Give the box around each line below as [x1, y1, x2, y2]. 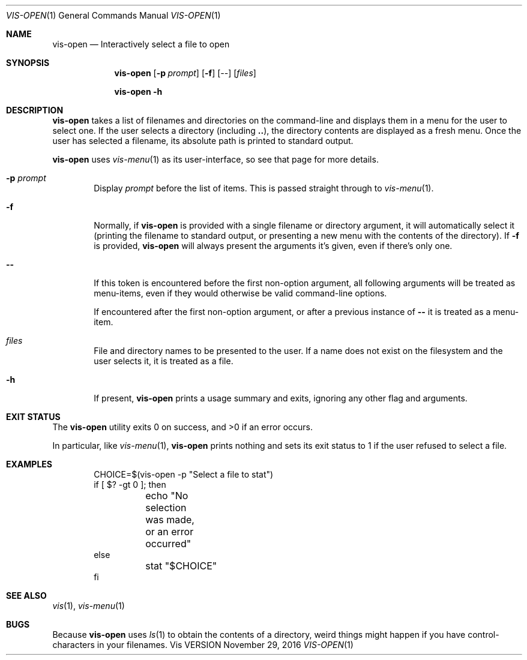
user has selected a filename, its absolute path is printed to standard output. [52, 136, 354, 146]
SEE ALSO [6, 590, 47, 601]
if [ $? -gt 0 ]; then [94, 479, 166, 490]
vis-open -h [114, 86, 163, 97]
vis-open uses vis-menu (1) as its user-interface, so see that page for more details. [52, 154, 379, 164]
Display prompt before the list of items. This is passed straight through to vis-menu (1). [94, 183, 434, 193]
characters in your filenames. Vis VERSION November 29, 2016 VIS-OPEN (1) [52, 640, 354, 650]
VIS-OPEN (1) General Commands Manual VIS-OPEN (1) [6, 10, 221, 20]
